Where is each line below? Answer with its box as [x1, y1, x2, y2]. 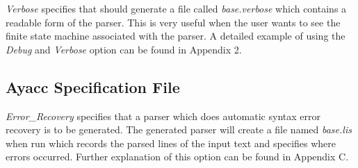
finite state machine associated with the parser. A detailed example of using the [6, 28, 345, 43]
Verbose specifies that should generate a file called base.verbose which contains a [6, 1, 347, 15]
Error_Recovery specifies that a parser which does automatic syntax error [6, 108, 320, 123]
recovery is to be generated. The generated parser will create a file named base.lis [6, 122, 352, 137]
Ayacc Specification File [6, 76, 180, 97]
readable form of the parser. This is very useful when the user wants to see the [6, 15, 341, 29]
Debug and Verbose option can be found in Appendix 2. [6, 42, 242, 56]
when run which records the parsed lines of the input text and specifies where [6, 135, 336, 150]
